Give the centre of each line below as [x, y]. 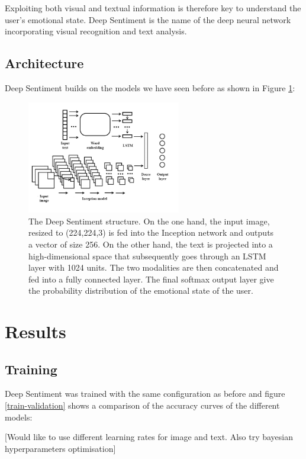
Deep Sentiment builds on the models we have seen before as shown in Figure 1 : [150, 87]
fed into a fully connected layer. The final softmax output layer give [151, 279]
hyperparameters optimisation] [60, 448]
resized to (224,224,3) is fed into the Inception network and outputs [151, 232]
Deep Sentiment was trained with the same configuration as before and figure [145, 394]
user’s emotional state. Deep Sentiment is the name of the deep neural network [148, 19]
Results [36, 331]
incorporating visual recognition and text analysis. [96, 31]
